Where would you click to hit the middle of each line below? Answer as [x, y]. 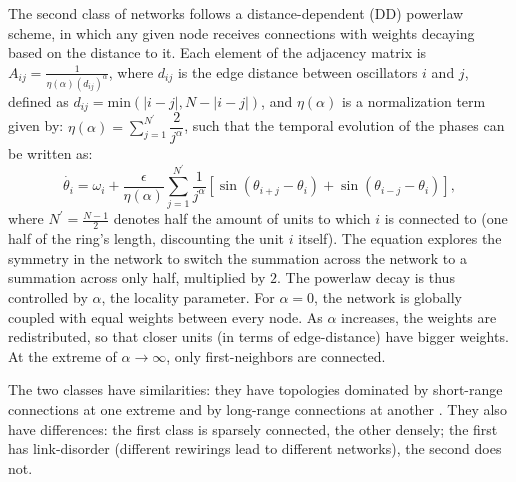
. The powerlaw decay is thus [366, 277]
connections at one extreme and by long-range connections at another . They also [257, 409]
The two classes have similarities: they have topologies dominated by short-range [255, 389]
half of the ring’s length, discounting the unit [146, 238]
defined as [38, 100]
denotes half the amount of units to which [242, 218]
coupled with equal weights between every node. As [165, 316]
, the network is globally [388, 297]
